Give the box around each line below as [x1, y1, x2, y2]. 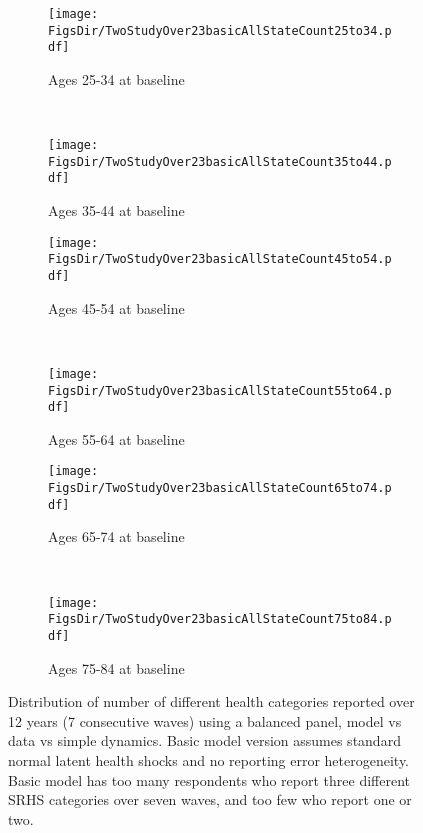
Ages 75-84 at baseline [48, 657, 185, 678]
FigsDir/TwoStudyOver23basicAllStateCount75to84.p [48, 612, 392, 627]
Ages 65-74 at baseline [48, 526, 185, 547]
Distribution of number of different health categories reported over [8, 691, 415, 712]
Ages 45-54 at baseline [48, 297, 185, 318]
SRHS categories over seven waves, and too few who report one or [8, 789, 412, 810]
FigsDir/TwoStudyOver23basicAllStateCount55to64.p [48, 383, 392, 398]
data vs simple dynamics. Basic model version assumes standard [8, 730, 401, 751]
